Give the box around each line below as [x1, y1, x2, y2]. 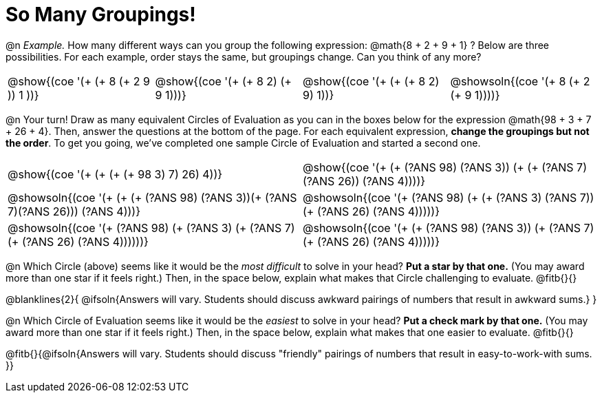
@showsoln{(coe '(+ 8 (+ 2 [450, 74, 590, 88]
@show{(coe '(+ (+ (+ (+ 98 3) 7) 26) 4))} [8, 167, 223, 181]
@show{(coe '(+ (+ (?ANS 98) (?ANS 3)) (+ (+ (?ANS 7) [303, 160, 588, 174]
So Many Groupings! [6, 3, 196, 26]
